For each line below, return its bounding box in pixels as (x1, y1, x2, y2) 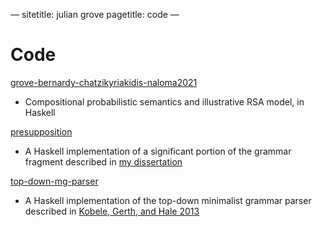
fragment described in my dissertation (24, 155, 183, 168)
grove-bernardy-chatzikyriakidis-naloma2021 (10, 76, 198, 88)
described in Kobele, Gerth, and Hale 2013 (24, 205, 200, 217)
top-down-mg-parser (10, 175, 99, 187)
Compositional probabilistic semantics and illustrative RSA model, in (24, 95, 305, 108)
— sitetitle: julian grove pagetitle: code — (10, 9, 180, 20)
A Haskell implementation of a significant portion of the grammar (24, 145, 292, 157)
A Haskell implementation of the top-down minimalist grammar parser (24, 194, 312, 206)
